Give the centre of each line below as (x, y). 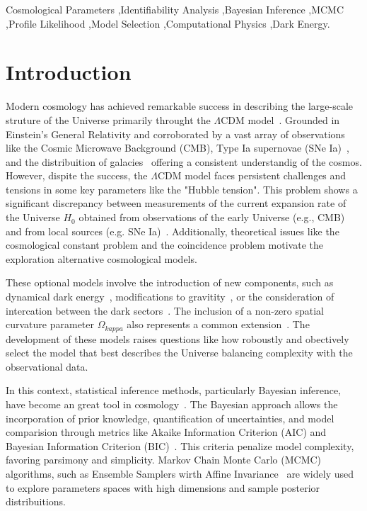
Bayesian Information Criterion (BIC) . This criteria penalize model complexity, (180, 445)
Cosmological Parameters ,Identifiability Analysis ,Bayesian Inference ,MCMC (175, 9)
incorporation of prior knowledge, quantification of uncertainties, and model (170, 418)
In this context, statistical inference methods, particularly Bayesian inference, (174, 390)
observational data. (47, 366)
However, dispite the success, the (77, 175)
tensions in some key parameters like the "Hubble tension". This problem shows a (182, 189)
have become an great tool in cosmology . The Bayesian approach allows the (172, 404)
